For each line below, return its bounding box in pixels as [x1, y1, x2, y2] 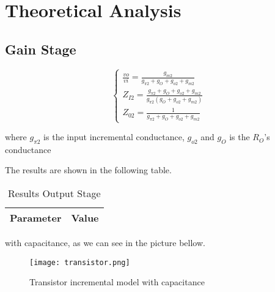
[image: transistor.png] [29, 258, 130, 267]
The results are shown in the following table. [5, 163, 172, 176]
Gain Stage [5, 39, 76, 58]
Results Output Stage [8, 186, 101, 201]
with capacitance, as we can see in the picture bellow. [5, 236, 205, 249]
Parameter [10, 211, 62, 225]
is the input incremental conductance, [43, 130, 185, 143]
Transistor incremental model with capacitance [29, 275, 205, 288]
